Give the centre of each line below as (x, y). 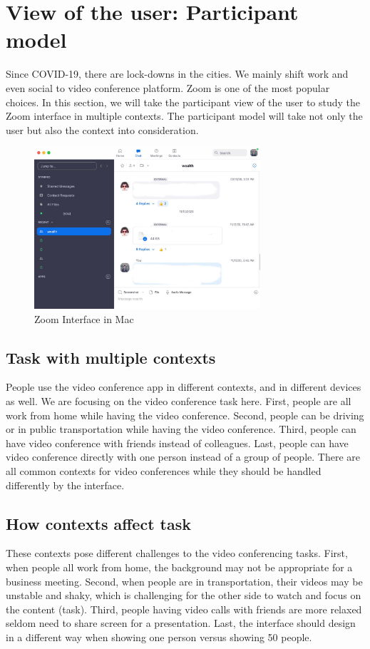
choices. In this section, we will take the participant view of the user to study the (183, 102)
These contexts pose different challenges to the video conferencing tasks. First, (177, 553)
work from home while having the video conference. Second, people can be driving (185, 415)
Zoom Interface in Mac (84, 318)
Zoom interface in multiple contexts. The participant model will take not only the (184, 116)
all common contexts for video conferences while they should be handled (164, 471)
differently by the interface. (65, 485)
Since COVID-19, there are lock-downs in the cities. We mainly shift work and (177, 74)
